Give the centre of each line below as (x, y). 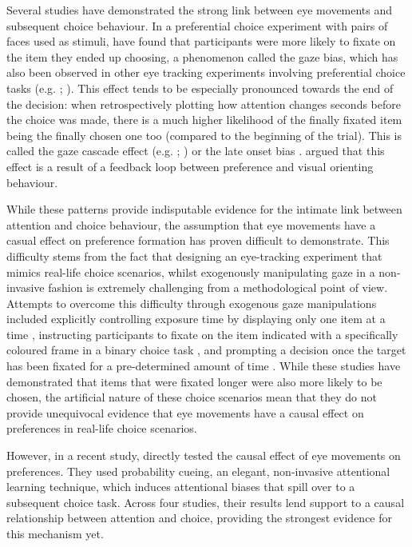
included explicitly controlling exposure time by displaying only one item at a (196, 319)
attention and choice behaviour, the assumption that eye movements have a (191, 224)
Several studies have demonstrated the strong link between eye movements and (200, 10)
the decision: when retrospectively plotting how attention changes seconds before (204, 104)
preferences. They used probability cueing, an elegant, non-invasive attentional (198, 471)
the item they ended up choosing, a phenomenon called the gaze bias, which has (202, 56)
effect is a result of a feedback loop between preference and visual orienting (190, 166)
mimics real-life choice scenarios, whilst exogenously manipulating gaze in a (191, 272)
